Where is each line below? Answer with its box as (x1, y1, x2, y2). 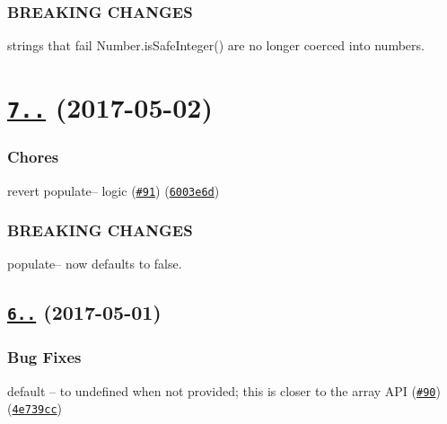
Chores (7, 146, 59, 168)
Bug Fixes (7, 346, 82, 368)
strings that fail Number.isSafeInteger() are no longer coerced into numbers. (7, 36, 425, 55)
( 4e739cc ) (7, 399, 63, 418)
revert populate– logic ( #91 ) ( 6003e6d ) (7, 181, 220, 199)
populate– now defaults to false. (7, 254, 182, 273)
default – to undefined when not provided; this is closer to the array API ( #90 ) (7, 381, 441, 400)
